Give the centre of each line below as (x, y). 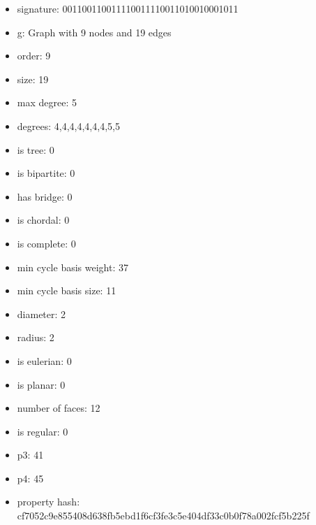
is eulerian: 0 (44, 360)
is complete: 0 (46, 243)
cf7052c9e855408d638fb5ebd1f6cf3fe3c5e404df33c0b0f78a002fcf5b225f (163, 516)
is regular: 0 (43, 431)
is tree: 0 (36, 149)
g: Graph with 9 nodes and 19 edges (94, 32)
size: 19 (33, 79)
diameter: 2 (42, 314)
